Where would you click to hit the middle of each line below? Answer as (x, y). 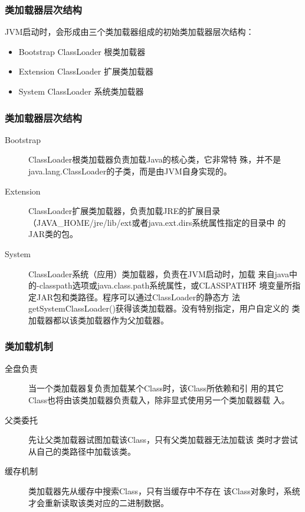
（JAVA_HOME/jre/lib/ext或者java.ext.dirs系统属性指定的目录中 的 (157, 222)
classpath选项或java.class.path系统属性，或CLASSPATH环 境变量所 (166, 285)
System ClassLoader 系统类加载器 (81, 91)
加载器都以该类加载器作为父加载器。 (99, 320)
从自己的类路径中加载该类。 (82, 451)
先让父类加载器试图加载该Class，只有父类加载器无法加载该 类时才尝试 (163, 440)
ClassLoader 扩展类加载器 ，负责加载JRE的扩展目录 (124, 211)
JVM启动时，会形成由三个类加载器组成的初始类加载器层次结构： (129, 32)
